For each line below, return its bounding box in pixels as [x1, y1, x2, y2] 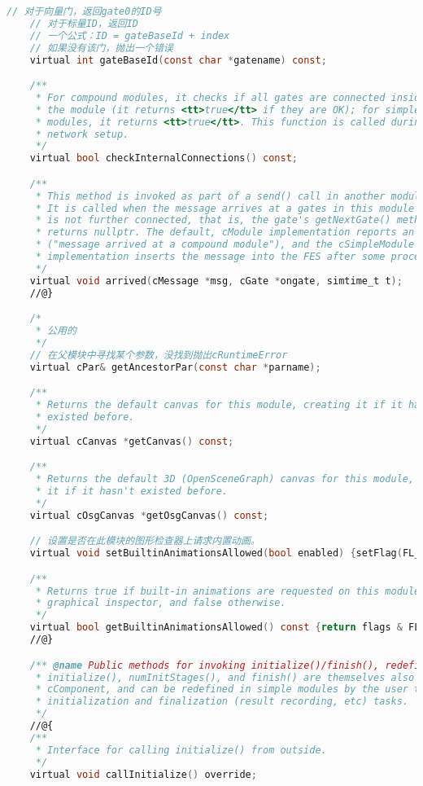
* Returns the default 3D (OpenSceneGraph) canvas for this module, [35, 473, 415, 485]
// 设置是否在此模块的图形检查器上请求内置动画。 [29, 535, 260, 547]
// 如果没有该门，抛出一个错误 [29, 42, 173, 54]
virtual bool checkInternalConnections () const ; [29, 152, 298, 165]
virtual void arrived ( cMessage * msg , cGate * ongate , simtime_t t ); [29, 274, 403, 287]
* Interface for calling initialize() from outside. [35, 744, 327, 756]
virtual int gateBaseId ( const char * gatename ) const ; [29, 54, 327, 66]
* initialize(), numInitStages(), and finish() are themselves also [35, 671, 415, 683]
